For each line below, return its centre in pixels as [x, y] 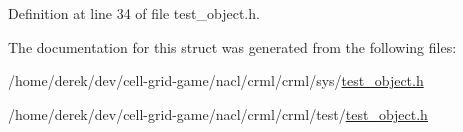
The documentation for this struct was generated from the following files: [232, 46]
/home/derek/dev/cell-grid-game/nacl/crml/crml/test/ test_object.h [218, 113]
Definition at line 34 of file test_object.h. [134, 13]
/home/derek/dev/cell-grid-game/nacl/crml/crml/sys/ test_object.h [216, 80]
